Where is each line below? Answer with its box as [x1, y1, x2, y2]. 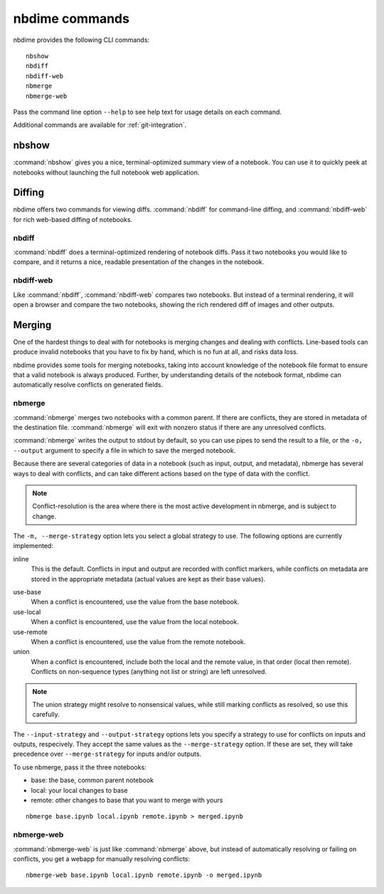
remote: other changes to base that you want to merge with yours [31, 796, 223, 804]
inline [13, 554, 29, 563]
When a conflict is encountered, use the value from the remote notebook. [31, 637, 246, 646]
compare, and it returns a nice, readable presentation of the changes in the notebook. [13, 258, 265, 266]
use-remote [13, 627, 48, 636]
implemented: [13, 542, 53, 550]
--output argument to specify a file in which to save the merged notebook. [13, 446, 236, 455]
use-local [13, 607, 41, 616]
